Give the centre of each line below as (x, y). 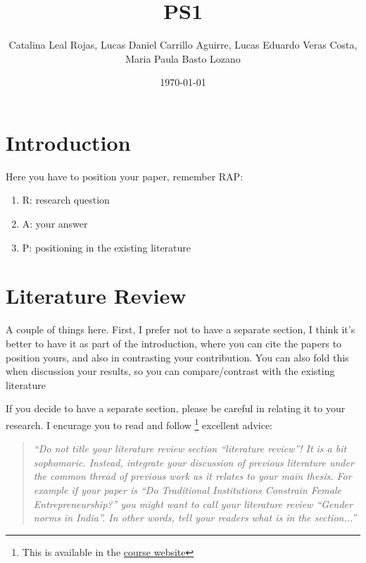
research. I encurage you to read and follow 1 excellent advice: (139, 423)
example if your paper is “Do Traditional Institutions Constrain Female (187, 489)
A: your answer (55, 224)
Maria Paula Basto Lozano (183, 58)
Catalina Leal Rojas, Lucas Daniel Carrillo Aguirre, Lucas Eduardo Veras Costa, (183, 45)
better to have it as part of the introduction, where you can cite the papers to (174, 343)
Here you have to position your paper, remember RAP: (125, 176)
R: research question (66, 200)
